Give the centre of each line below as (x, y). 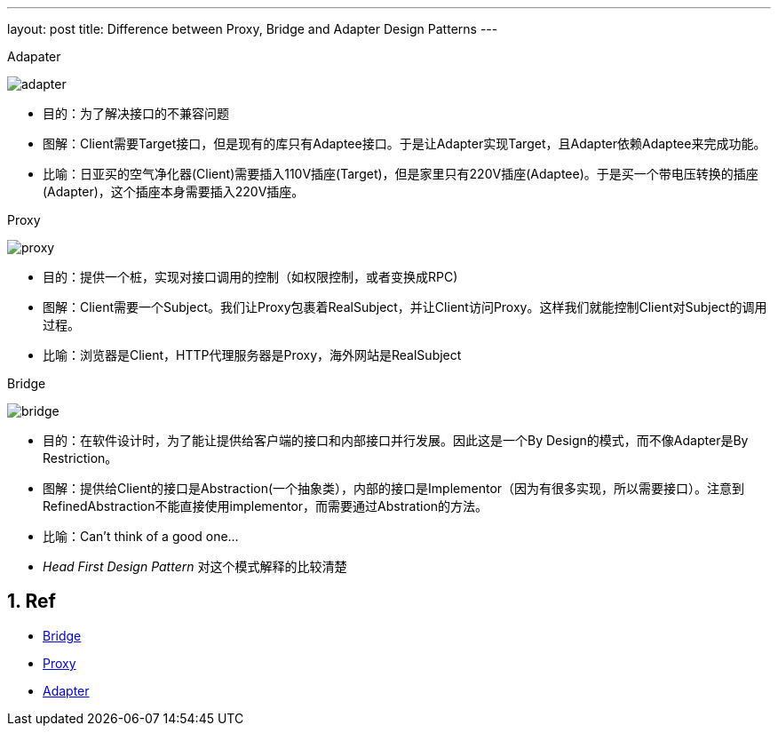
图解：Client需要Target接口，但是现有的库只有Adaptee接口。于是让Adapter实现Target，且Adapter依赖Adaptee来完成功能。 (405, 143)
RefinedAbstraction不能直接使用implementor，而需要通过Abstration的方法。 (266, 506)
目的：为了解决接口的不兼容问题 (136, 113)
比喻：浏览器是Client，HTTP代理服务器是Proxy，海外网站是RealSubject (252, 355)
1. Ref (32, 602)
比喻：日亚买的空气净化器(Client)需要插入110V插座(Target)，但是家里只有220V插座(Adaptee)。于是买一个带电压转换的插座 (401, 174)
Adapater (34, 56)
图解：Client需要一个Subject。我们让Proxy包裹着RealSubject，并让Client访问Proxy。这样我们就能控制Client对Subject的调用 (405, 307)
